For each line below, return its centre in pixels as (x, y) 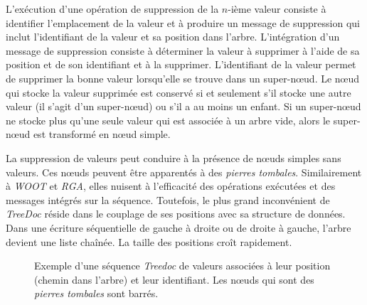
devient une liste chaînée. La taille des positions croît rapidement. (149, 241)
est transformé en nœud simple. (102, 134)
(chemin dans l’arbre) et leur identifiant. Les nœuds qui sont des (174, 279)
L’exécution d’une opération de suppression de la (112, 9)
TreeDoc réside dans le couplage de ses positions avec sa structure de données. (176, 214)
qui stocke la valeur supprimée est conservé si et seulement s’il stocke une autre (179, 92)
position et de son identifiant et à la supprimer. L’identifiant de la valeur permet (181, 64)
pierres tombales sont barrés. (96, 293)
